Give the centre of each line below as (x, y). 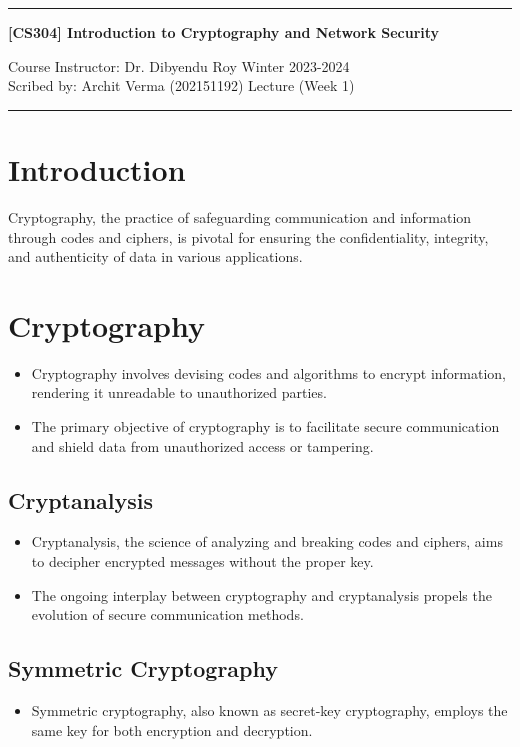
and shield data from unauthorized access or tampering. (202, 445)
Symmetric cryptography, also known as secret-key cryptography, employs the (269, 709)
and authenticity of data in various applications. (155, 256)
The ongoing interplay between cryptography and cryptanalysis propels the (261, 594)
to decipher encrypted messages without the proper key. (202, 560)
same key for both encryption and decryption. (172, 729)
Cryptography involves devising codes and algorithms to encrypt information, (269, 372)
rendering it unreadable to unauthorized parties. (179, 392)
